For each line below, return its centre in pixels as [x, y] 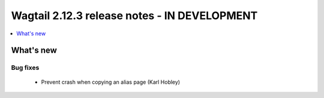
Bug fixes [25, 68]
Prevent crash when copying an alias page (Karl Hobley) [110, 82]
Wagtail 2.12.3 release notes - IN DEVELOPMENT [134, 16]
